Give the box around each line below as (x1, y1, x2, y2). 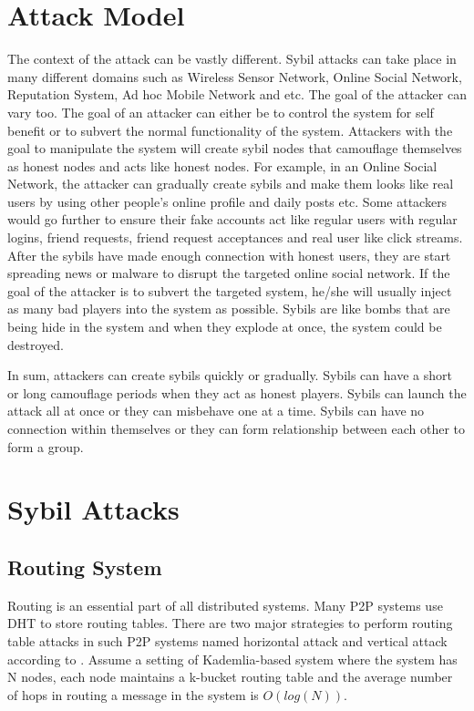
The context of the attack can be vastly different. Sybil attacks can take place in (7, 49, 457, 68)
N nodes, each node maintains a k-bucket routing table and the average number (7, 667, 453, 686)
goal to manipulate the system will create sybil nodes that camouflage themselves (7, 139, 462, 158)
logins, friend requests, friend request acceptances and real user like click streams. (7, 228, 463, 247)
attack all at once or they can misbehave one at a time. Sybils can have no (7, 401, 425, 420)
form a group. (7, 437, 84, 456)
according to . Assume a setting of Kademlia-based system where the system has (7, 649, 458, 668)
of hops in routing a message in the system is (7, 685, 259, 704)
